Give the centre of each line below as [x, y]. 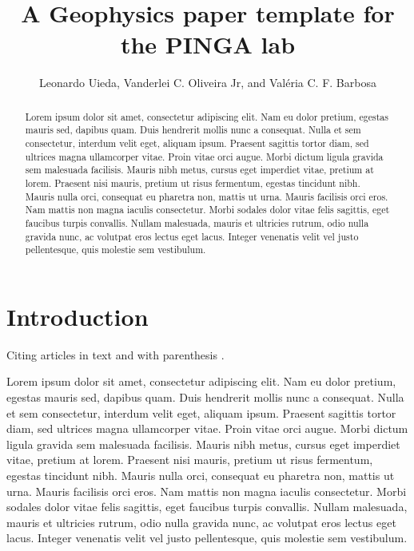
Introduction [78, 316]
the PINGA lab [208, 44]
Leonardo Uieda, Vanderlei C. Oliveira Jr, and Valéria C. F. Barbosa [208, 83]
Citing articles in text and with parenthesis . [115, 354]
